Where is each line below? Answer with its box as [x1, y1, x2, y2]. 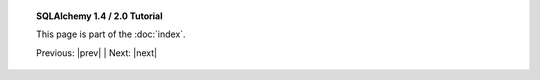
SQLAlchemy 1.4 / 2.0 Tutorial [36, 10, 163, 22]
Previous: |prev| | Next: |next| [36, 46, 158, 59]
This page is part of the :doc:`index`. [36, 28, 186, 40]
